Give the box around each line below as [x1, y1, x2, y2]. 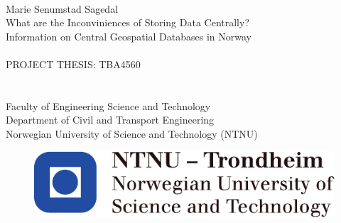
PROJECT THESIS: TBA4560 [6, 56, 141, 71]
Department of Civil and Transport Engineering [6, 112, 215, 127]
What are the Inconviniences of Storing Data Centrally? [6, 15, 250, 30]
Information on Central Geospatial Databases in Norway [6, 28, 251, 43]
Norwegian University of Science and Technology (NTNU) [6, 126, 258, 141]
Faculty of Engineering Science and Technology [6, 98, 211, 113]
